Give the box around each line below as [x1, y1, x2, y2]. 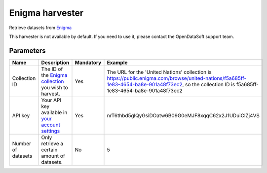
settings [41, 127, 60, 134]
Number [12, 140, 32, 147]
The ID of [41, 66, 63, 72]
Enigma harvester [9, 7, 84, 18]
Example [107, 59, 128, 66]
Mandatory [75, 59, 102, 66]
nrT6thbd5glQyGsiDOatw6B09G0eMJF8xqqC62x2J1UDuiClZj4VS [107, 112, 260, 119]
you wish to [41, 84, 69, 91]
